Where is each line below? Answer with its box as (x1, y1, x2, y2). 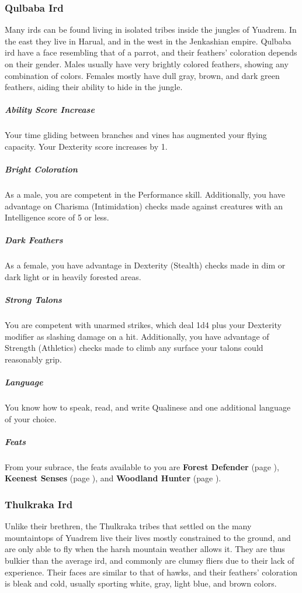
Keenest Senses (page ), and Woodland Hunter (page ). (5, 472, 221, 484)
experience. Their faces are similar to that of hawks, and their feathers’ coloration (5, 566, 298, 578)
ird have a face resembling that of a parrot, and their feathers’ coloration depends (5, 46, 297, 58)
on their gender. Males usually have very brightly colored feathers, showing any (5, 58, 289, 70)
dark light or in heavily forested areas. (5, 271, 141, 283)
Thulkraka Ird (5, 497, 73, 511)
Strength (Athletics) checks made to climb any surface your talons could (5, 342, 263, 354)
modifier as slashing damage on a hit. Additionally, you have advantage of (5, 330, 269, 342)
